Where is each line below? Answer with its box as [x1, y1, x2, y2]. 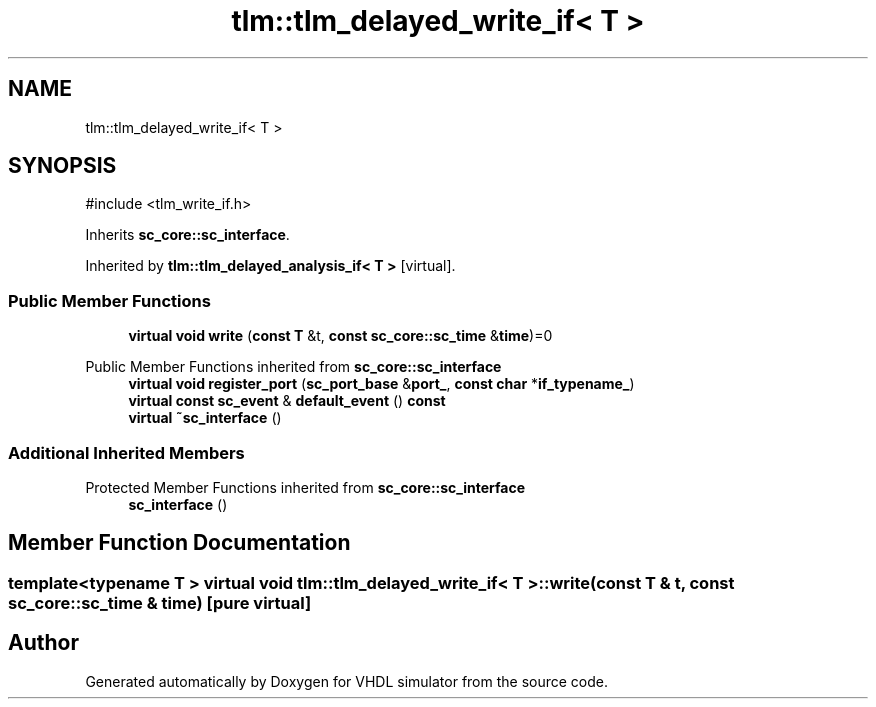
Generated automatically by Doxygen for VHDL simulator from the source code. [85, 672, 609, 690]
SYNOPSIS [8, 153, 117, 179]
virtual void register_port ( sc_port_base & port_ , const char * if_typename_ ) [128, 375, 635, 393]
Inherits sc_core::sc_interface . [85, 226, 290, 244]
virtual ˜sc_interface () [128, 409, 282, 427]
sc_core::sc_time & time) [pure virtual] [8, 592, 312, 613]
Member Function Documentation [8, 530, 351, 556]
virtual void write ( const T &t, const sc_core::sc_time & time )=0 [128, 327, 553, 345]
